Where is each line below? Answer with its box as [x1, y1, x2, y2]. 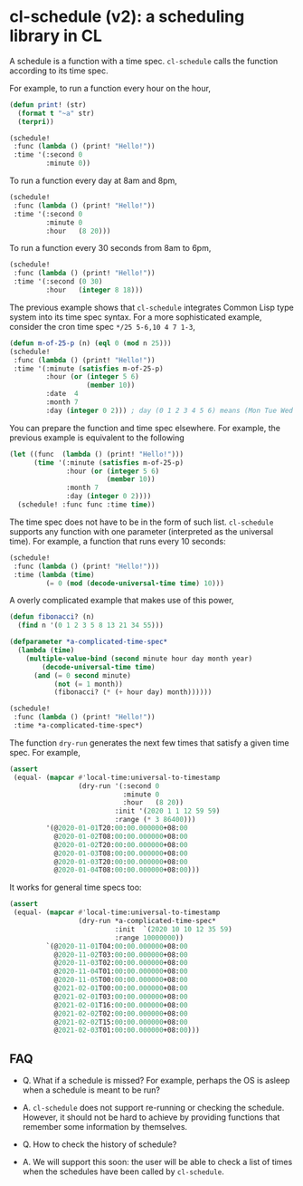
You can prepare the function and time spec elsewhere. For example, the [9, 422, 280, 433]
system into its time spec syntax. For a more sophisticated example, [9, 311, 262, 323]
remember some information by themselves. [22, 1122, 188, 1133]
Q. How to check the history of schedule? [22, 1139, 177, 1150]
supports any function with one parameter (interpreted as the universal [9, 526, 274, 536]
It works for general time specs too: [9, 882, 142, 893]
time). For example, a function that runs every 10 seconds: [9, 535, 226, 546]
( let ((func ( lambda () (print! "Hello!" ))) [9, 449, 184, 458]
